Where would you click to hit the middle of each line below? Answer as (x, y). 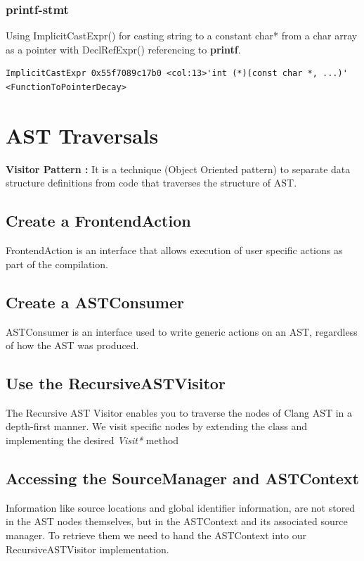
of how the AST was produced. (72, 345)
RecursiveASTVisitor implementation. (87, 549)
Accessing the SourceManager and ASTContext (182, 478)
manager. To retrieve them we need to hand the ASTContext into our (156, 535)
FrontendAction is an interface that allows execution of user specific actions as (174, 250)
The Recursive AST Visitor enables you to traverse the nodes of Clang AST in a (179, 412)
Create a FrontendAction (98, 221)
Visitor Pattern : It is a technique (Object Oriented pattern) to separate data (178, 169)
